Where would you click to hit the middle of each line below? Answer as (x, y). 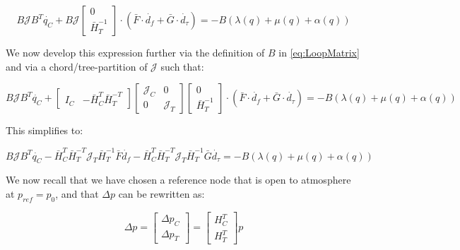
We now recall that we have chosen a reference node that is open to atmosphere (178, 180)
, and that (77, 193)
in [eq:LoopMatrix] (319, 52)
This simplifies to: (45, 130)
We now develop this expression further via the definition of (135, 52)
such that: (182, 66)
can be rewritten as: (161, 193)
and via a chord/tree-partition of (77, 66)
